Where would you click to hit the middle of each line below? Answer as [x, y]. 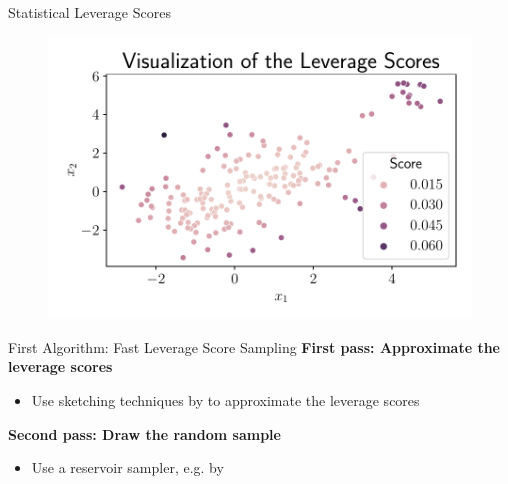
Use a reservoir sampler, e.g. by [127, 467]
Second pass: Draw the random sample [144, 433]
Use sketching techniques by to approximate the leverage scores [225, 400]
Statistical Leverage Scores [89, 12]
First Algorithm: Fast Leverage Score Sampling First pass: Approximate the [254, 346]
